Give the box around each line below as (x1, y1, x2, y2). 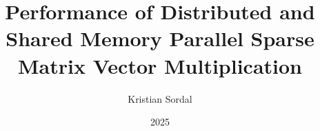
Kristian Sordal (128, 91, 192, 105)
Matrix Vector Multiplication (18, 51, 302, 79)
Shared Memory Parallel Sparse (6, 24, 314, 52)
